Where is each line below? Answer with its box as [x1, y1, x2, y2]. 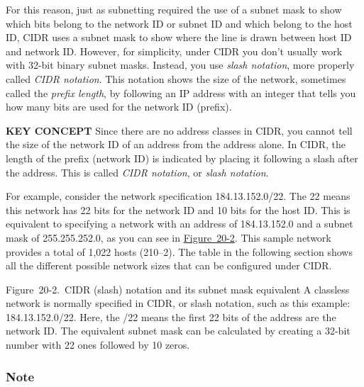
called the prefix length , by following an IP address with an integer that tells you [6, 85, 356, 100]
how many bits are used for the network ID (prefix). [6, 99, 232, 114]
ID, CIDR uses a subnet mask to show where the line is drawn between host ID [6, 30, 352, 45]
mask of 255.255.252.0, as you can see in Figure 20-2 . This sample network [6, 230, 331, 245]
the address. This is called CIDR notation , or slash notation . [6, 164, 269, 179]
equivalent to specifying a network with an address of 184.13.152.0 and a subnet [6, 216, 353, 231]
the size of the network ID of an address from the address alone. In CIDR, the [6, 137, 346, 152]
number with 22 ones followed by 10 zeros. [6, 337, 190, 352]
